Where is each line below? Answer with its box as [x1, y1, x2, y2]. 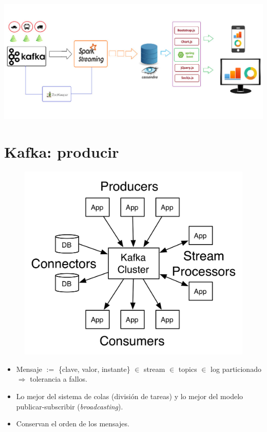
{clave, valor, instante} [58, 363, 130, 374]
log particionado [211, 363, 261, 374]
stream [144, 363, 165, 374]
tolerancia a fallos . [30, 373, 87, 384]
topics [178, 363, 197, 374]
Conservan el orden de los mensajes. [16, 418, 129, 429]
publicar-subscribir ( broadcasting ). [16, 401, 123, 411]
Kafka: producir [4, 141, 119, 162]
